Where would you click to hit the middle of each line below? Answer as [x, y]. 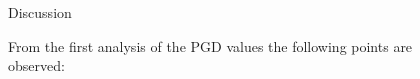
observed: [36, 65]
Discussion [40, 12]
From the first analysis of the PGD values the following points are [210, 45]
